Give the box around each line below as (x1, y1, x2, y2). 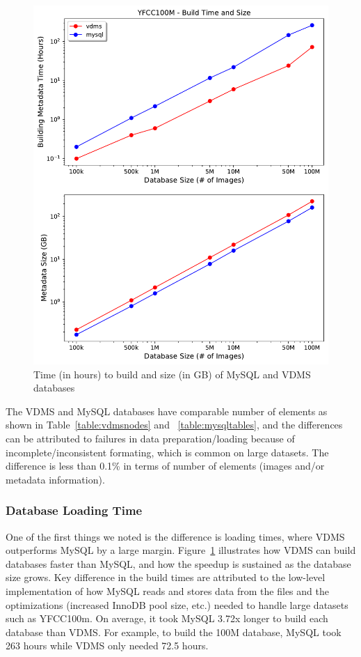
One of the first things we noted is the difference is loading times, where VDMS (6, 529, 345, 543)
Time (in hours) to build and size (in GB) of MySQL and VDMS (33, 366, 311, 381)
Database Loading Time (6, 502, 143, 519)
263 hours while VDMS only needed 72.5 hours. (6, 638, 209, 653)
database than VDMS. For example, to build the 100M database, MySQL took (6, 624, 342, 639)
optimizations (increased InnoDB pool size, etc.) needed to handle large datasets (6, 597, 348, 612)
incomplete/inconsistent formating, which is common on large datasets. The (6, 445, 329, 459)
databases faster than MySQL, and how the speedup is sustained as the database (6, 556, 351, 571)
